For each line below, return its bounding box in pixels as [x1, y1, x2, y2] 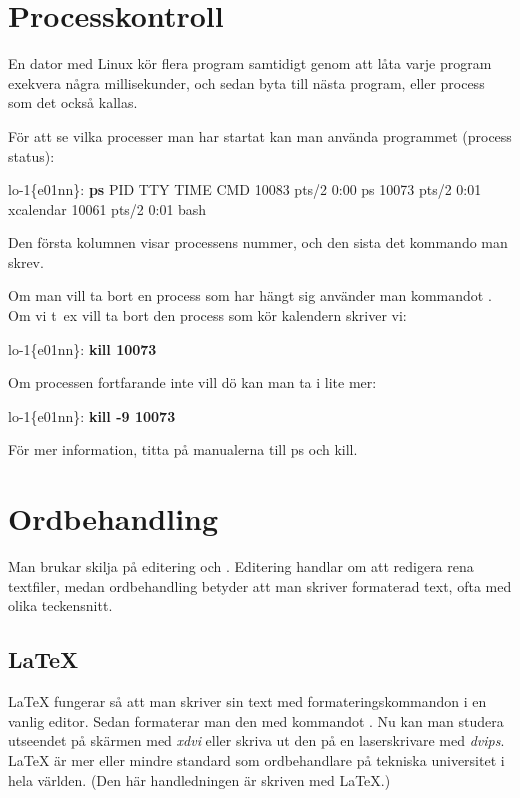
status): [8, 145, 55, 166]
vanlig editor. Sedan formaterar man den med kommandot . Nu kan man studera [8, 710, 504, 731]
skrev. [8, 251, 44, 272]
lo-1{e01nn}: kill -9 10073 [8, 405, 176, 426]
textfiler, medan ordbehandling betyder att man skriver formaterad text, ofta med [8, 575, 512, 596]
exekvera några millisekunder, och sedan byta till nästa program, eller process [8, 72, 485, 93]
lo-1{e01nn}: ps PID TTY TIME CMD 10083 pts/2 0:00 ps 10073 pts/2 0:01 [8, 179, 482, 200]
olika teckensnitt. [8, 595, 113, 616]
